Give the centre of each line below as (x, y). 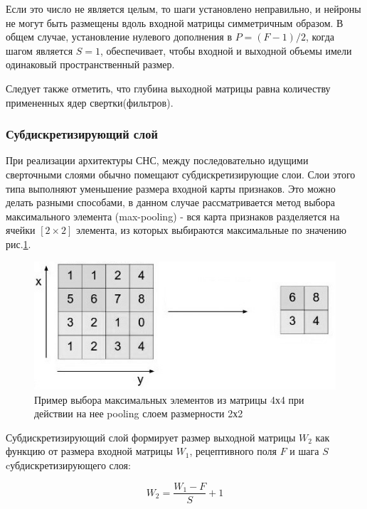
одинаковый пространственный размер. (90, 64)
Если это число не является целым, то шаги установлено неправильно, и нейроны (183, 9)
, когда (320, 37)
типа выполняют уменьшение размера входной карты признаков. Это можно (171, 188)
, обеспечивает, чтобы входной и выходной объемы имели (226, 50)
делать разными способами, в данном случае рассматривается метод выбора (170, 202)
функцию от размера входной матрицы (89, 451)
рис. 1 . (18, 243)
